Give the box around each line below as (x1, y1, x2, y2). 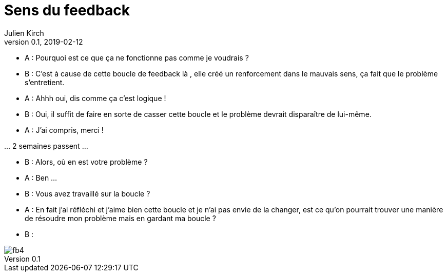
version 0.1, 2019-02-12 (4, 37, 83, 46)
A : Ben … (25, 173, 57, 182)
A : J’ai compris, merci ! (25, 125, 104, 134)
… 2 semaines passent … (4, 141, 88, 150)
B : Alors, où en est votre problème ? (25, 157, 148, 166)
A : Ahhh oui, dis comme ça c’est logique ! (25, 93, 166, 103)
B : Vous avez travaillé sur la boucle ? (25, 189, 150, 198)
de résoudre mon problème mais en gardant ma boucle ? (25, 213, 216, 223)
